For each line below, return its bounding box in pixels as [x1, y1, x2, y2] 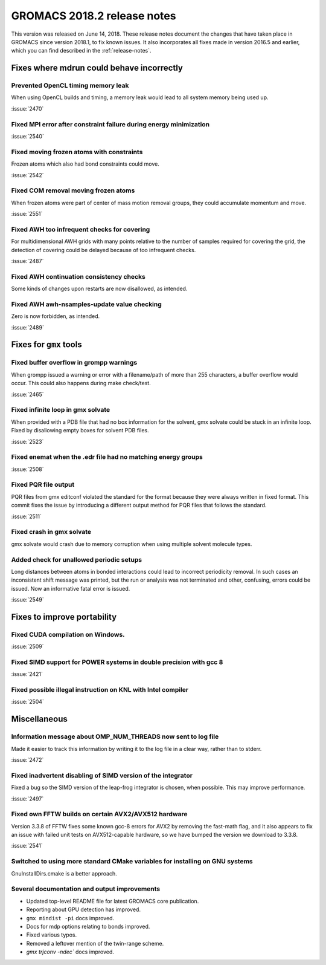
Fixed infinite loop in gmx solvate [11, 406, 110, 414]
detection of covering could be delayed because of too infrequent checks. [11, 246, 196, 253]
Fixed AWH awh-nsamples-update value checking [11, 300, 162, 308]
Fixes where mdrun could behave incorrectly [11, 63, 184, 73]
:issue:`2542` [11, 171, 45, 178]
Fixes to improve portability [11, 611, 117, 622]
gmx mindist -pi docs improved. [26, 914, 115, 921]
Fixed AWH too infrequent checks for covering [11, 225, 150, 233]
